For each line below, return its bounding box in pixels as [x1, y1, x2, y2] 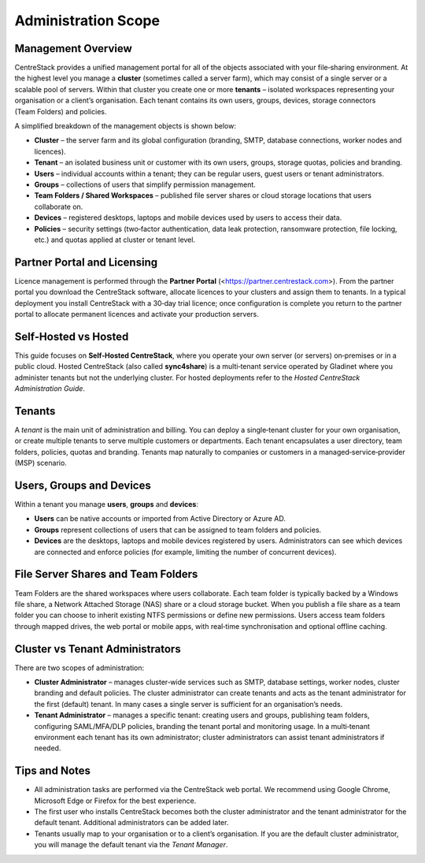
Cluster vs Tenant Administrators [14, 642, 181, 656]
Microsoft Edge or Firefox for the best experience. [34, 796, 197, 805]
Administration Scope [14, 12, 161, 29]
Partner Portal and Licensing [14, 255, 157, 269]
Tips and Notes [14, 764, 91, 778]
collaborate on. [34, 202, 83, 211]
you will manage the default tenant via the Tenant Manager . [34, 840, 228, 850]
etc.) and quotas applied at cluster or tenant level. [34, 235, 196, 244]
